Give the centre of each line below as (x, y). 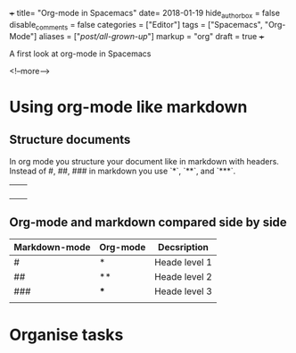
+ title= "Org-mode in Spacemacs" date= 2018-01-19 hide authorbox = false (145, 14)
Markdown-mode (52, 248)
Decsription (183, 248)
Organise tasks (66, 335)
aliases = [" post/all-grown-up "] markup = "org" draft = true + (152, 36)
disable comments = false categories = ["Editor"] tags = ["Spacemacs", (136, 25)
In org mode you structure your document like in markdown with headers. (144, 161)
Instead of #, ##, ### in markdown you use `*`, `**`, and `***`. (123, 171)
